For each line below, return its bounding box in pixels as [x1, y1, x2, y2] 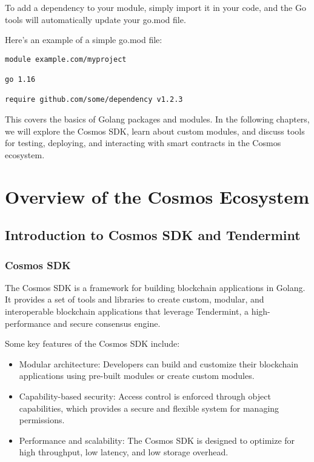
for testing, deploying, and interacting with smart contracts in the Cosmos [5, 136, 281, 149]
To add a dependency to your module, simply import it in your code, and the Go [5, 1, 306, 13]
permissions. [19, 413, 65, 426]
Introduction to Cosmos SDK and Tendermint [5, 226, 301, 244]
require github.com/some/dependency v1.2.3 [5, 95, 183, 104]
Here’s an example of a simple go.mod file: [5, 33, 162, 46]
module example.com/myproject [5, 55, 127, 64]
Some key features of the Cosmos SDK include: [5, 337, 180, 350]
